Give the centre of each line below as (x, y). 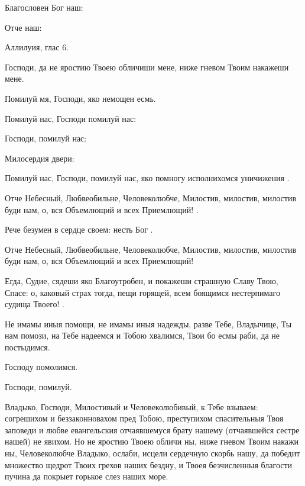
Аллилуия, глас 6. (37, 47)
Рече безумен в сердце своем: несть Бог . (79, 229)
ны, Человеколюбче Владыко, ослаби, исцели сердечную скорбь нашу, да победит (152, 453)
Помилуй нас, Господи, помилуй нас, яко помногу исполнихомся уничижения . (147, 178)
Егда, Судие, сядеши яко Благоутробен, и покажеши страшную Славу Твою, (142, 280)
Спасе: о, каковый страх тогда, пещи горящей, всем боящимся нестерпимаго (142, 292)
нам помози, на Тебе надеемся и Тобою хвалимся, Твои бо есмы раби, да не (142, 335)
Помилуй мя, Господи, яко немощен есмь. (80, 98)
